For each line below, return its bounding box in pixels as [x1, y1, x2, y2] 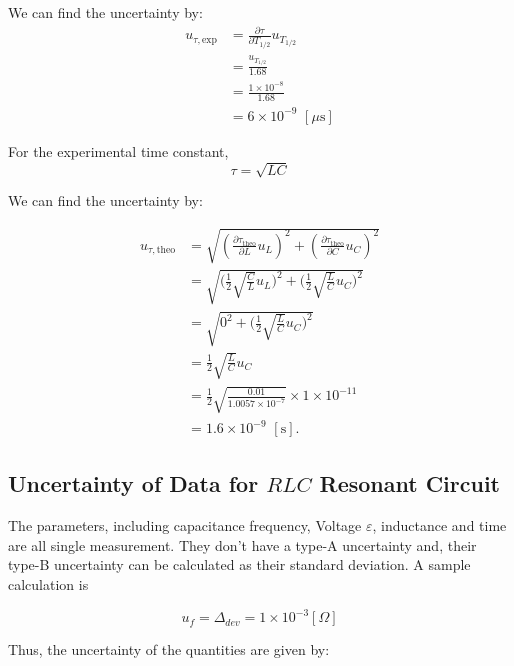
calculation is [8, 574, 89, 594]
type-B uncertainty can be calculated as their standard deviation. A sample [8, 554, 471, 575]
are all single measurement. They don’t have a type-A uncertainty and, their [8, 534, 477, 555]
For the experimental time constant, [8, 140, 229, 161]
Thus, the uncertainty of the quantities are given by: [8, 639, 330, 660]
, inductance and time [372, 515, 507, 536]
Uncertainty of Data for [8, 468, 259, 499]
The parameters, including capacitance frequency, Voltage [8, 515, 362, 536]
